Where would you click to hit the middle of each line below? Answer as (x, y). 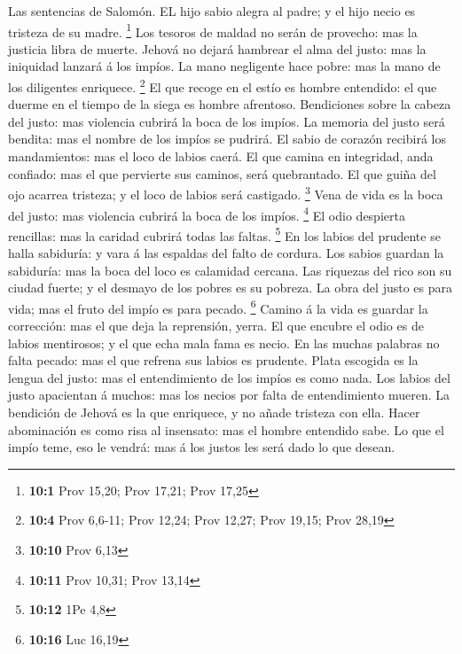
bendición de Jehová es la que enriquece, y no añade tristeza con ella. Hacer (214, 412)
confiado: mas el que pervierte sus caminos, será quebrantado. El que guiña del (222, 173)
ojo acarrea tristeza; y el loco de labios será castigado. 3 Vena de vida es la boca (226, 193)
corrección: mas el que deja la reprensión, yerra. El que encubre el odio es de (216, 326)
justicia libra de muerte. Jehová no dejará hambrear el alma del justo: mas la (217, 48)
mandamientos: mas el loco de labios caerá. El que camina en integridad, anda (221, 156)
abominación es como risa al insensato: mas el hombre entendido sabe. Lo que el (226, 429)
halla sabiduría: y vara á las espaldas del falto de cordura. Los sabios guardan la (226, 253)
